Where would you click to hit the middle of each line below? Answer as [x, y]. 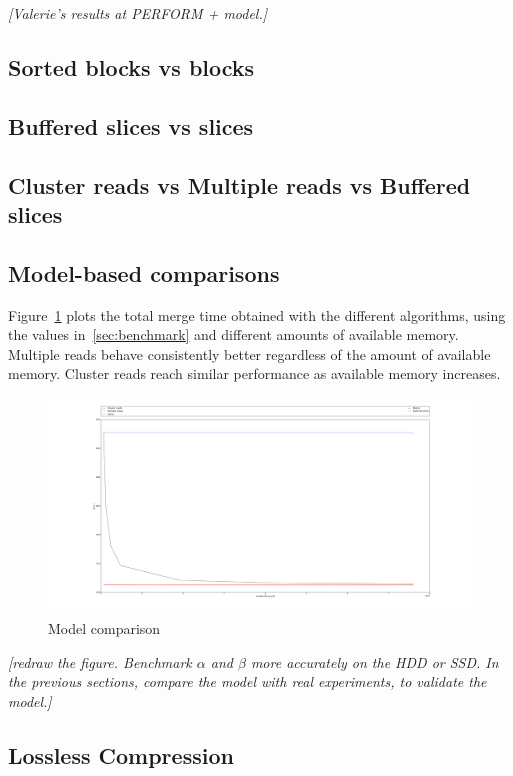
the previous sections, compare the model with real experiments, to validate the [247, 681]
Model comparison [104, 628]
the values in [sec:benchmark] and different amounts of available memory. [233, 334]
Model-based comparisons [144, 272]
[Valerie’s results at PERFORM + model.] [138, 13]
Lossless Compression [121, 754]
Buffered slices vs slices [131, 125]
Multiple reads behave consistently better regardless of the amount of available [249, 353]
